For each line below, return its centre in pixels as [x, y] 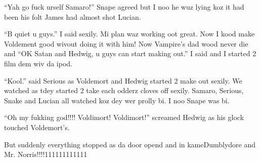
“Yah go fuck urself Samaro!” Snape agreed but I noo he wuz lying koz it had [124, 7]
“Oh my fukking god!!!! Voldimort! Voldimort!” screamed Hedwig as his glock [124, 117]
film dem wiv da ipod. [38, 63]
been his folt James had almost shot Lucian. [73, 16]
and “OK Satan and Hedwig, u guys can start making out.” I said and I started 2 [130, 53]
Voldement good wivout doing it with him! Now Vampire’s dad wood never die [126, 43]
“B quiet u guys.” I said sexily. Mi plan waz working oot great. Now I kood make [129, 34]
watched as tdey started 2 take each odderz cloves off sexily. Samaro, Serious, [124, 90]
